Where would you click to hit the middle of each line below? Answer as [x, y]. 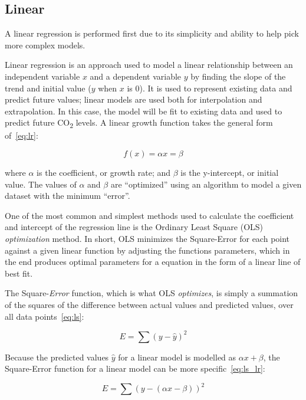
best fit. [19, 273]
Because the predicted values [57, 357]
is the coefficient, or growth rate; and [104, 173]
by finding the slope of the [238, 76]
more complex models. [45, 45]
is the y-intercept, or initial [230, 173]
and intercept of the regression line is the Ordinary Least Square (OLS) [134, 227]
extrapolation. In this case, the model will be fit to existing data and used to [144, 111]
